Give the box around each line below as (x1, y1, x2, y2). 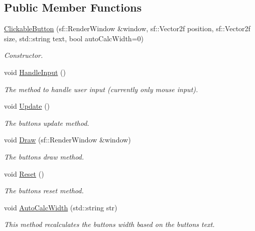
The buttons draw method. (4, 151, 84, 162)
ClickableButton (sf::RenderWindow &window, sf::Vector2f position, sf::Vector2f (4, 23, 250, 34)
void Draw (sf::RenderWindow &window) (4, 134, 131, 145)
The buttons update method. (4, 117, 89, 128)
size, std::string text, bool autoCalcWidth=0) (4, 33, 144, 43)
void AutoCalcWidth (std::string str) (4, 202, 117, 212)
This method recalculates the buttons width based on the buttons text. (4, 219, 215, 229)
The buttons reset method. (4, 185, 84, 196)
